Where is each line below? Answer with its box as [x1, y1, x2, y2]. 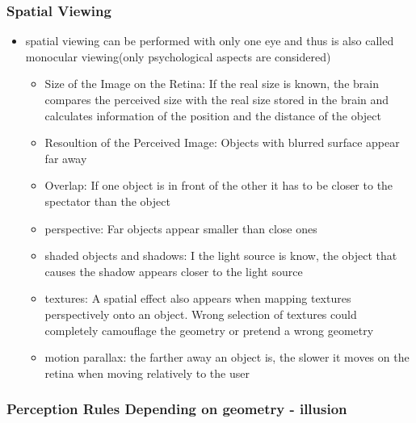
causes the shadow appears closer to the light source [44, 262, 303, 279]
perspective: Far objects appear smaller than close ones [44, 220, 317, 237]
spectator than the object [44, 192, 170, 209]
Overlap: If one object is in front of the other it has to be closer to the [44, 177, 393, 194]
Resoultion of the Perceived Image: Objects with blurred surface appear [44, 134, 400, 151]
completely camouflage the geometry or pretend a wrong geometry [44, 321, 374, 338]
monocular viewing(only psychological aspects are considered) [25, 48, 331, 65]
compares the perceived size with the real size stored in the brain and [44, 91, 389, 107]
